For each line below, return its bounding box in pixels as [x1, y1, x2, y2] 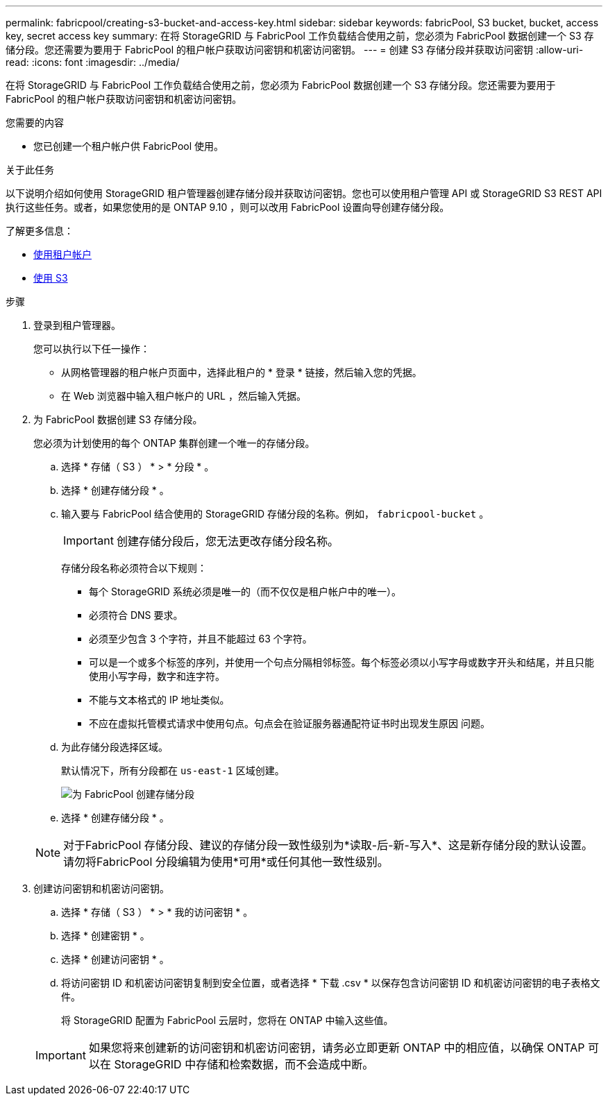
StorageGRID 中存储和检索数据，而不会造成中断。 [114, 1057, 374, 1071]
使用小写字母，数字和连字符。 [89, 670, 225, 682]
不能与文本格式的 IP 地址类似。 [89, 694, 230, 706]
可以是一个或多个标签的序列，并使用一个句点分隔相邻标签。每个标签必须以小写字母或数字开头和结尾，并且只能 [89, 656, 594, 668]
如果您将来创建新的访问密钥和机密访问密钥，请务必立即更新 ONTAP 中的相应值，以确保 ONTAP [88, 1041, 585, 1055]
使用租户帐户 [33, 248, 92, 260]
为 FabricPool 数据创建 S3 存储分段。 [33, 413, 203, 425]
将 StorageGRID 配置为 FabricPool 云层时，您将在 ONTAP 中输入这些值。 [61, 1014, 394, 1026]
